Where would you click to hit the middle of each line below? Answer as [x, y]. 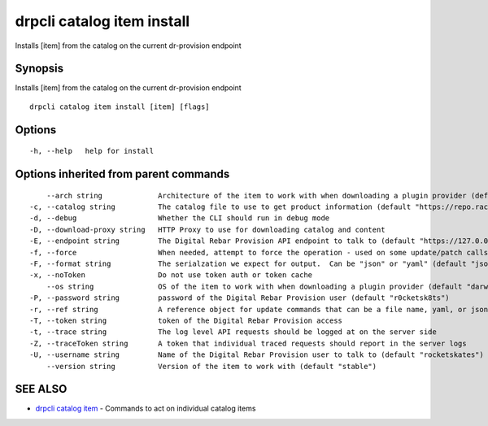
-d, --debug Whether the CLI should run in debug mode [180, 218]
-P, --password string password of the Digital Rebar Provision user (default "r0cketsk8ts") [240, 298]
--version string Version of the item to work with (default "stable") [211, 366]
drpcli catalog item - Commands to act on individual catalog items [146, 409]
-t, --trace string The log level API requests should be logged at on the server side [233, 332]
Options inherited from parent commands [122, 174]
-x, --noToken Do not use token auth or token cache [171, 275]
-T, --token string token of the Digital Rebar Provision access [186, 320]
